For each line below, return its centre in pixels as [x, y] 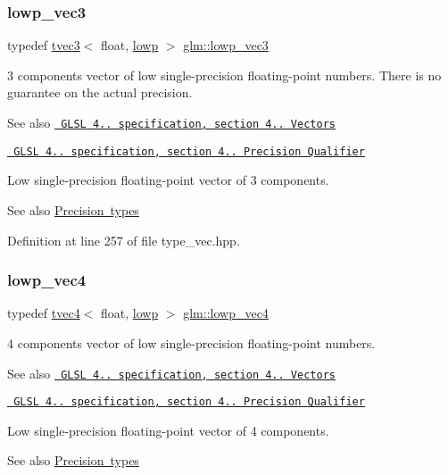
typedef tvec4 [44, 313]
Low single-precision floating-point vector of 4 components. [168, 430]
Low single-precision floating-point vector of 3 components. [168, 180]
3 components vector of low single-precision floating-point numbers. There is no [224, 75]
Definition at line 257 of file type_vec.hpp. [124, 240]
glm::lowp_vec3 [226, 45]
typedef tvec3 [44, 45]
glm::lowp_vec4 [226, 313]
